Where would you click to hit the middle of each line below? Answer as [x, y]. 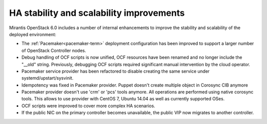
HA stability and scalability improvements [97, 13]
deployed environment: [33, 34]
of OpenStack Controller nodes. [54, 50]
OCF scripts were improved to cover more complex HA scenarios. [88, 106]
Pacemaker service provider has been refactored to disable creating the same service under [115, 71]
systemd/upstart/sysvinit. [47, 78]
